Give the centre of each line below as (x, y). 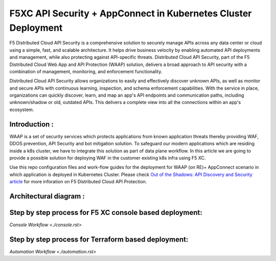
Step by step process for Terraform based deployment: (99, 239)
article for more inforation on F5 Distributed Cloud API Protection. (78, 182)
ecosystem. (22, 110)
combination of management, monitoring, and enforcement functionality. (86, 71)
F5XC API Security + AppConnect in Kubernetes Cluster (131, 13)
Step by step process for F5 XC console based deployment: (106, 212)
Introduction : (31, 124)
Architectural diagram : (47, 196)
